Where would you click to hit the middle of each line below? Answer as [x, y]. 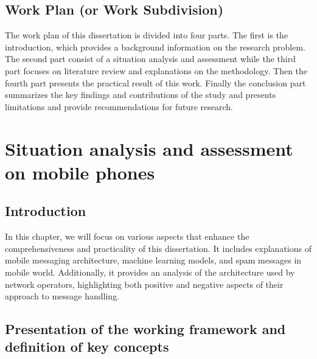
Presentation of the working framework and [145, 329]
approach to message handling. [62, 296]
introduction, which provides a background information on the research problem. [155, 47]
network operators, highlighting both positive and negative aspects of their [144, 284]
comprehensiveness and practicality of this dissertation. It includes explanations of [158, 248]
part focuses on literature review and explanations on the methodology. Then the [156, 70]
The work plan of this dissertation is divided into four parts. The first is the [147, 35]
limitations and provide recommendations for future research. [119, 106]
